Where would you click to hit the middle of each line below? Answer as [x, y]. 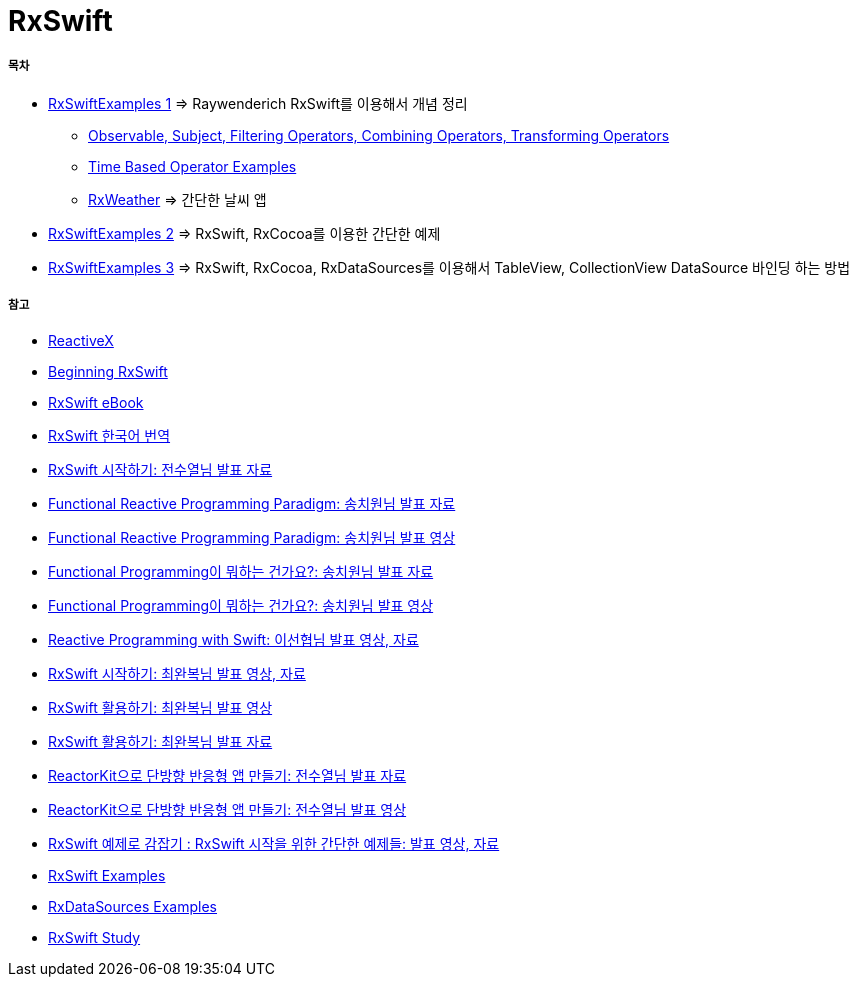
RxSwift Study [94, 937]
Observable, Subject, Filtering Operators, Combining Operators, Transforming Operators [379, 135]
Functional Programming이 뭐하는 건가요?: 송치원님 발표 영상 [241, 605]
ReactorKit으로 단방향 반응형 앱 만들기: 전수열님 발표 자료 [227, 775]
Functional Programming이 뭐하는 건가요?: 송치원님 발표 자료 [241, 571]
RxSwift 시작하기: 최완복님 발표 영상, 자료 [177, 673]
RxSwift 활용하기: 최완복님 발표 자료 [160, 741]
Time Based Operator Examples [192, 166]
